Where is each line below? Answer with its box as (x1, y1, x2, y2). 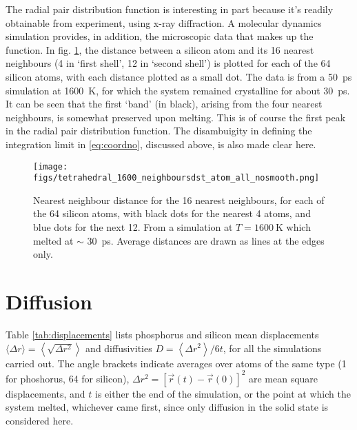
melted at (33, 233, 74, 247)
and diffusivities (85, 340, 152, 355)
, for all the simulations (223, 340, 322, 355)
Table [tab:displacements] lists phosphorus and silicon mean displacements (6, 327, 319, 341)
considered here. (6, 413, 74, 427)
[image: (33, 161, 68, 172)
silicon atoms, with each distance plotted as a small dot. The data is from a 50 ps (6, 69, 352, 83)
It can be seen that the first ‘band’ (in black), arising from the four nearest (6, 96, 323, 111)
